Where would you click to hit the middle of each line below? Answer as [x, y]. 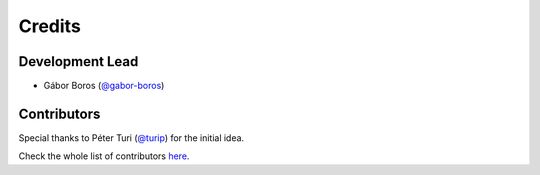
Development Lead [78, 61]
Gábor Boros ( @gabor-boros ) [104, 86]
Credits [50, 26]
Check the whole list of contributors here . [104, 156]
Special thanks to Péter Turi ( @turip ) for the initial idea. [131, 137]
